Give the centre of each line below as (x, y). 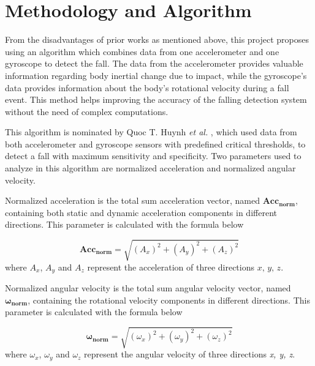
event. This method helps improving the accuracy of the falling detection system (156, 99)
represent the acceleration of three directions (171, 267)
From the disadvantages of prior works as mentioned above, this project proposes (157, 39)
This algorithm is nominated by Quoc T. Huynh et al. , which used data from (151, 132)
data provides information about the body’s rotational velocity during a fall (147, 87)
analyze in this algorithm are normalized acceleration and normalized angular (150, 168)
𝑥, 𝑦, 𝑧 (269, 268)
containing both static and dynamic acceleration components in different (141, 212)
